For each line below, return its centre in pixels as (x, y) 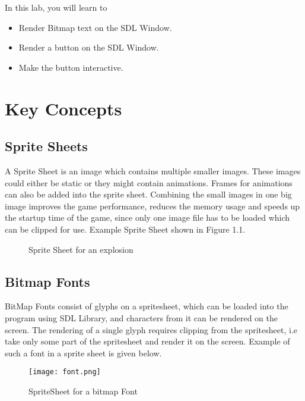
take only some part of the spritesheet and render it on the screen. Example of (147, 341)
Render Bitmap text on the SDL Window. (95, 27)
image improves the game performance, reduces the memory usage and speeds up (152, 206)
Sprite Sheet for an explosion (81, 249)
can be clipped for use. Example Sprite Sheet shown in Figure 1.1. (125, 229)
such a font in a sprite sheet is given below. (83, 353)
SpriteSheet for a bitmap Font (83, 391)
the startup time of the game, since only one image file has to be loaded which (147, 217)
